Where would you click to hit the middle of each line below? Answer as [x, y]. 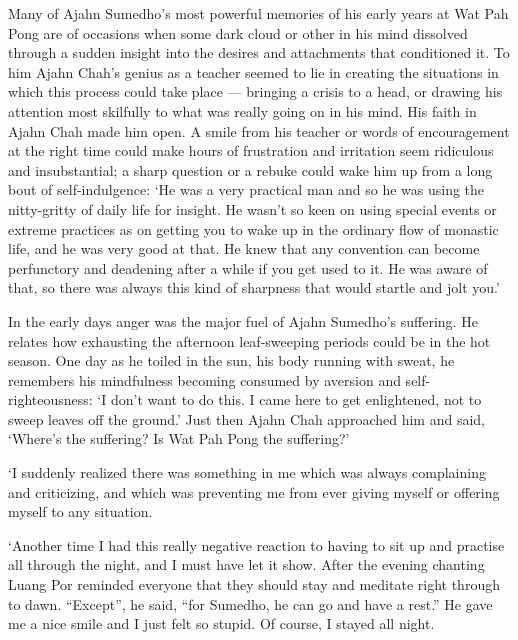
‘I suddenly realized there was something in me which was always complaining [247, 472]
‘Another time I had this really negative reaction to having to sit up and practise [256, 544]
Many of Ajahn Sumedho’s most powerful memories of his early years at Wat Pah [258, 13]
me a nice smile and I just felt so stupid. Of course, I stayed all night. [221, 623]
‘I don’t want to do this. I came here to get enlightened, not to [289, 399]
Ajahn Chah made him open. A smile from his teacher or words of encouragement [259, 130]
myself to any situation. [80, 511]
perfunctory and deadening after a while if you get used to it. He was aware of [248, 267]
